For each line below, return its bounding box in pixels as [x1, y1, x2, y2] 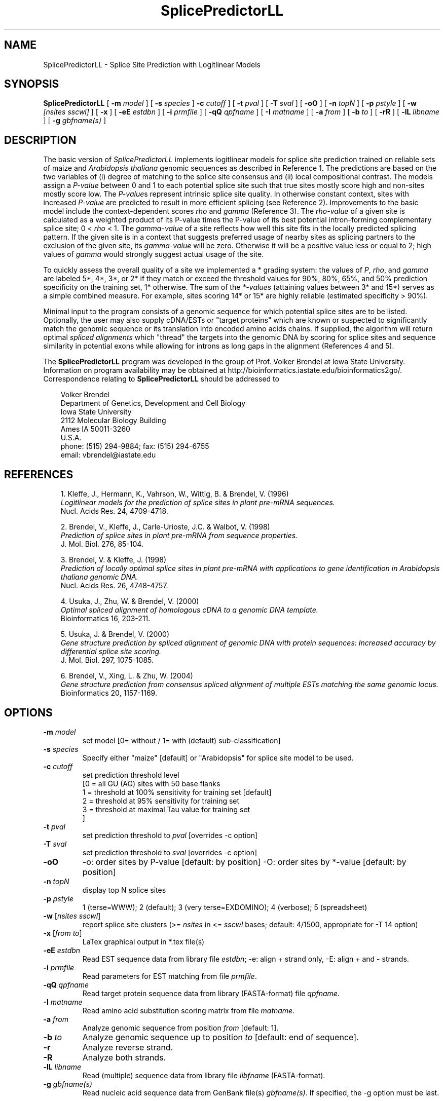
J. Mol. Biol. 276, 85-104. [60, 540, 143, 549]
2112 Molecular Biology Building [60, 416, 166, 425]
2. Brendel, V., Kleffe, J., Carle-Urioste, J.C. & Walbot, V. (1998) [60, 522, 270, 531]
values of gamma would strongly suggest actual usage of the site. [43, 250, 264, 259]
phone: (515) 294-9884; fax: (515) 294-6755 [60, 442, 209, 451]
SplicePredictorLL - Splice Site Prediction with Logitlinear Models [43, 60, 261, 69]
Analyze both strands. [82, 1052, 166, 1062]
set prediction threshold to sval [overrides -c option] [82, 848, 257, 857]
